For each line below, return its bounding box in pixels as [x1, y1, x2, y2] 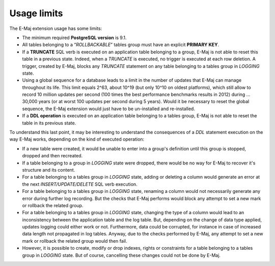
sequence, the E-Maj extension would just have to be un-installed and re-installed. [22, 106, 196, 112]
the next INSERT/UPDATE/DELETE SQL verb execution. [22, 181, 137, 187]
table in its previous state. [22, 120, 76, 126]
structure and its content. [22, 167, 75, 173]
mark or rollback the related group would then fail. [22, 238, 127, 244]
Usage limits [9, 8, 63, 19]
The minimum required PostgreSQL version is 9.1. [22, 35, 127, 41]
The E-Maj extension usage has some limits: [9, 25, 102, 31]
